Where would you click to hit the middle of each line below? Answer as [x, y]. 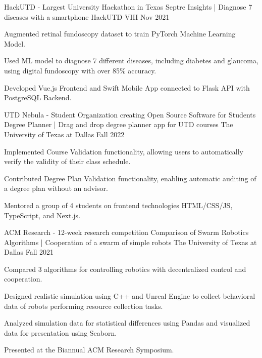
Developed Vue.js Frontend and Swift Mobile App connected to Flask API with [127, 87]
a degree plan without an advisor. [56, 188]
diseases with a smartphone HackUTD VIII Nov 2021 [87, 16]
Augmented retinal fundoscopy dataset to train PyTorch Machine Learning [120, 34]
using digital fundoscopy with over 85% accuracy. [80, 70]
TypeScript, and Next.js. [42, 215]
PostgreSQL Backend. [38, 97]
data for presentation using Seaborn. [61, 332]
